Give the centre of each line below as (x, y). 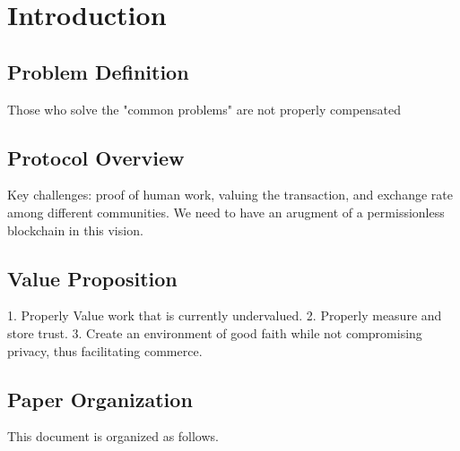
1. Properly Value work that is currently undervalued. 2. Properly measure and (225, 315)
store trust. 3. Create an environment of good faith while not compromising (215, 332)
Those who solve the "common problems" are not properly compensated (204, 109)
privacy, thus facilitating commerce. (105, 350)
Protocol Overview (96, 157)
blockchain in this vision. (75, 230)
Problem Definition (98, 71)
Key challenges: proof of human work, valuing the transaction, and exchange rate (230, 195)
